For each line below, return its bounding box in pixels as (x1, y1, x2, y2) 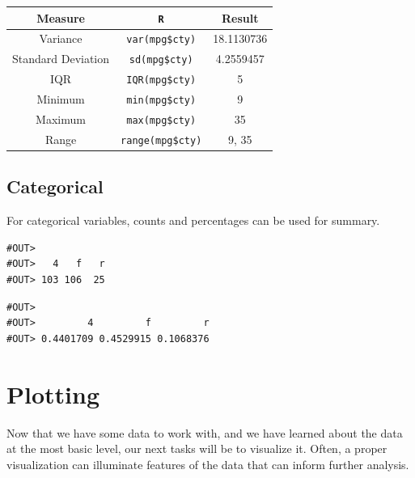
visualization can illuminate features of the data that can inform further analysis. (6, 455, 409, 472)
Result (222, 9, 259, 26)
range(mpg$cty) (121, 134, 202, 146)
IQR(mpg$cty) (126, 74, 197, 87)
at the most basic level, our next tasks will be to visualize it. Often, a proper (6, 440, 387, 457)
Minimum (36, 91, 85, 108)
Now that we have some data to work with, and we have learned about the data (6, 424, 403, 441)
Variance (39, 30, 83, 47)
